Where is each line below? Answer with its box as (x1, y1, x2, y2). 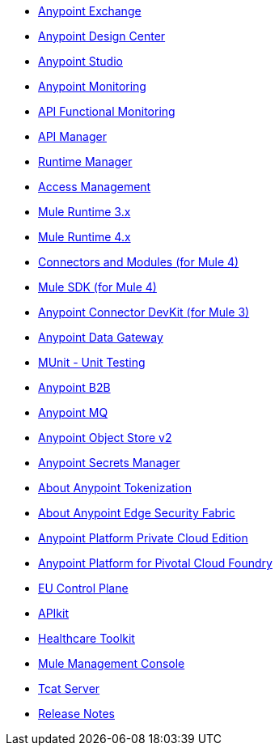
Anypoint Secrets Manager (38, 456, 180, 469)
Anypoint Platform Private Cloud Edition (38, 531, 248, 545)
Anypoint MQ (38, 406, 108, 419)
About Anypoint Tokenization (38, 481, 192, 495)
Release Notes (38, 707, 115, 720)
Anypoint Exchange (38, 4, 142, 18)
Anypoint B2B (38, 380, 111, 394)
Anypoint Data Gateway (38, 330, 163, 344)
